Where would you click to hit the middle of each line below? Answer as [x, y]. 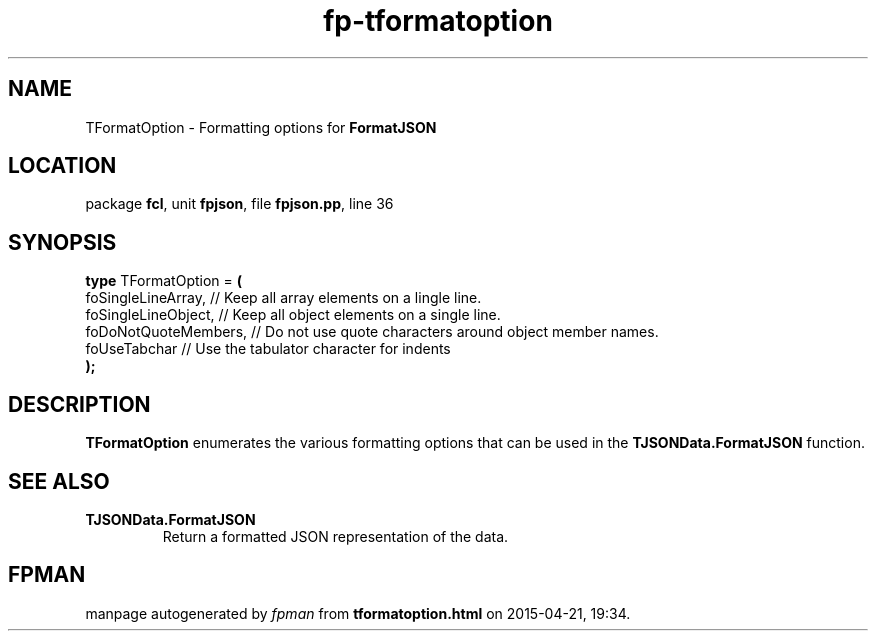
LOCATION [62, 166]
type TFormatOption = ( [164, 281]
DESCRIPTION [79, 404]
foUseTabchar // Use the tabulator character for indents [268, 349]
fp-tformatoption [438, 21]
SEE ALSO [59, 481]
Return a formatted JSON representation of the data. [335, 536]
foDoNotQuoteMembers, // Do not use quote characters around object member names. [372, 332]
